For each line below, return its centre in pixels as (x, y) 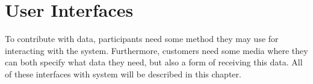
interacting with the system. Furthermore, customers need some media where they (156, 50)
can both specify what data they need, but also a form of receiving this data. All (154, 62)
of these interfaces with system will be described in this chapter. (123, 73)
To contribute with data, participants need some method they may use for (142, 39)
